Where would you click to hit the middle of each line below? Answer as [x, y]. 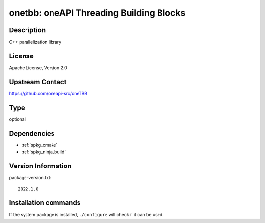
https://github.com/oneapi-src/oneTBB [48, 93]
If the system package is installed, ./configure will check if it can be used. [86, 215]
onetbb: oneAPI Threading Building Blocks [97, 13]
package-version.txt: [30, 177]
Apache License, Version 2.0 [38, 68]
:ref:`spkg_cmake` [40, 145]
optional [17, 119]
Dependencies [32, 133]
